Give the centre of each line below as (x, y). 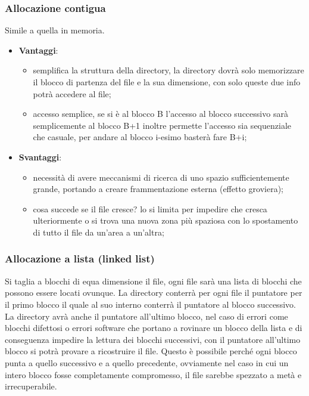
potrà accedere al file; (72, 93)
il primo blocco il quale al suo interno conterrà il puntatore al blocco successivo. (150, 304)
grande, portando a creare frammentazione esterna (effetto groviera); (158, 189)
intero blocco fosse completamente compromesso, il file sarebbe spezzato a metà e (153, 374)
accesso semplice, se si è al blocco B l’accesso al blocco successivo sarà (160, 114)
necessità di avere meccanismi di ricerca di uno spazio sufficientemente (161, 177)
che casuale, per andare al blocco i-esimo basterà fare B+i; (140, 137)
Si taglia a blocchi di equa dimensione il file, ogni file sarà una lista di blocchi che (153, 281)
